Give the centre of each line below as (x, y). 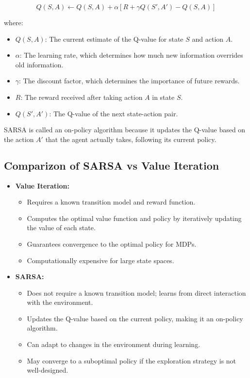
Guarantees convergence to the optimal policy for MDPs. (112, 244)
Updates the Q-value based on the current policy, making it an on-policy (135, 318)
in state (163, 97)
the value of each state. (61, 228)
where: (14, 22)
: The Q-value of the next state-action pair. (114, 113)
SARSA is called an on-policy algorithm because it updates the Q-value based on (125, 130)
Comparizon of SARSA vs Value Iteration (112, 165)
